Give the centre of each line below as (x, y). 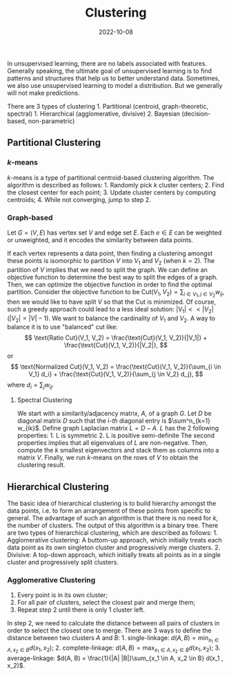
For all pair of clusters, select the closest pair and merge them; (106, 603)
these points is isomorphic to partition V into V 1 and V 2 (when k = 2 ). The (111, 261)
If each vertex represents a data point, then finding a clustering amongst (110, 253)
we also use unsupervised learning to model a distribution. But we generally (115, 85)
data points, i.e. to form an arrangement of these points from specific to (109, 511)
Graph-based (30, 217)
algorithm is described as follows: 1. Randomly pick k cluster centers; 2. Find (116, 185)
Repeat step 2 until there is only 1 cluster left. (81, 610)
